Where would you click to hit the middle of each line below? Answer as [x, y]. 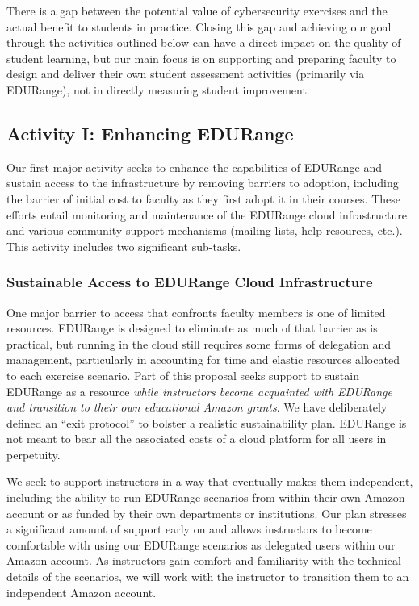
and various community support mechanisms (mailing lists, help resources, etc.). [205, 230]
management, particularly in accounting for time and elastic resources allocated [203, 359]
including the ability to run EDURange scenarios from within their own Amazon [206, 497]
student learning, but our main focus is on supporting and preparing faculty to [201, 58]
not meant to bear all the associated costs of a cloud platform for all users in [197, 439]
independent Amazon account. [82, 592]
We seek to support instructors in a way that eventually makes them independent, [210, 481]
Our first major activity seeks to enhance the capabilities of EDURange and [194, 167]
